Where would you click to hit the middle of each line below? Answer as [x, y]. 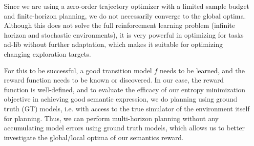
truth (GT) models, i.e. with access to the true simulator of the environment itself [127, 108]
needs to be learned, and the [202, 70]
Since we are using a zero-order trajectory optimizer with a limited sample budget [127, 6]
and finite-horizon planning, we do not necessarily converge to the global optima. [125, 15]
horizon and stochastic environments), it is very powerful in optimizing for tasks [124, 34]
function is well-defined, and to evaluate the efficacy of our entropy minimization [125, 89]
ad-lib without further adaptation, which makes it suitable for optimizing [113, 44]
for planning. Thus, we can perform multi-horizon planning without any [111, 118]
